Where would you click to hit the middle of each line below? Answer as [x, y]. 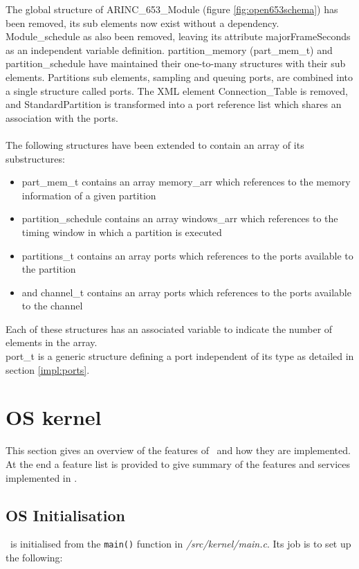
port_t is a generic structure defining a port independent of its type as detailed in [180, 356]
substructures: [35, 158]
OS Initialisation [65, 515]
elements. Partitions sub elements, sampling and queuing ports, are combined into [179, 76]
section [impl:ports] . [48, 369]
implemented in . [42, 477]
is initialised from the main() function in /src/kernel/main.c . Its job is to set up [181, 544]
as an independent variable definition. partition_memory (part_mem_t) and [169, 49]
